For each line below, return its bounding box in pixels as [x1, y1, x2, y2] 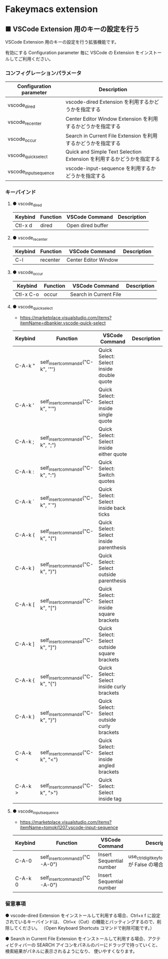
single [98, 411, 113, 418]
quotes [98, 477, 115, 484]
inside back [98, 504, 126, 511]
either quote [98, 450, 127, 457]
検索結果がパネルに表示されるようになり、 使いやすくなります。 [5, 948, 137, 954]
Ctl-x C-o [14, 291, 39, 298]
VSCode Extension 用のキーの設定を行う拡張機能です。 [5, 39, 119, 45]
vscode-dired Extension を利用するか [65, 99, 154, 106]
